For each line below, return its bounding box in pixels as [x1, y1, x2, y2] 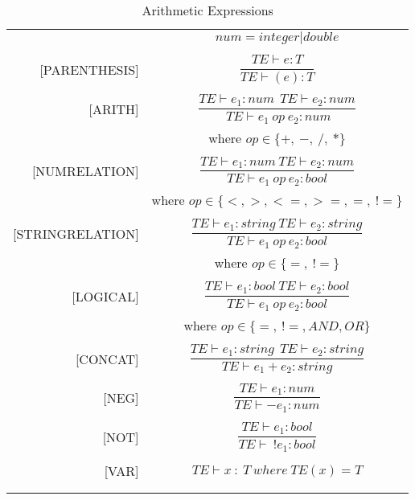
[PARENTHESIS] [39, 59, 139, 79]
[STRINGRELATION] [13, 224, 139, 244]
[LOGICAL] [72, 286, 139, 305]
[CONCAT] [75, 349, 139, 368]
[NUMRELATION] [31, 162, 139, 181]
